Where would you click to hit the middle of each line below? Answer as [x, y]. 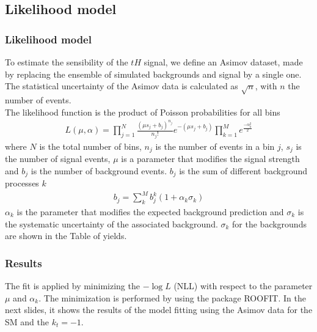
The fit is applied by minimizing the [72, 285]
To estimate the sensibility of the [67, 62]
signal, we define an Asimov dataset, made [223, 62]
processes [22, 183]
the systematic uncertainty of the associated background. [111, 223]
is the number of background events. [99, 170]
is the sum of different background [243, 170]
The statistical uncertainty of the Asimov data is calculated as [122, 86]
